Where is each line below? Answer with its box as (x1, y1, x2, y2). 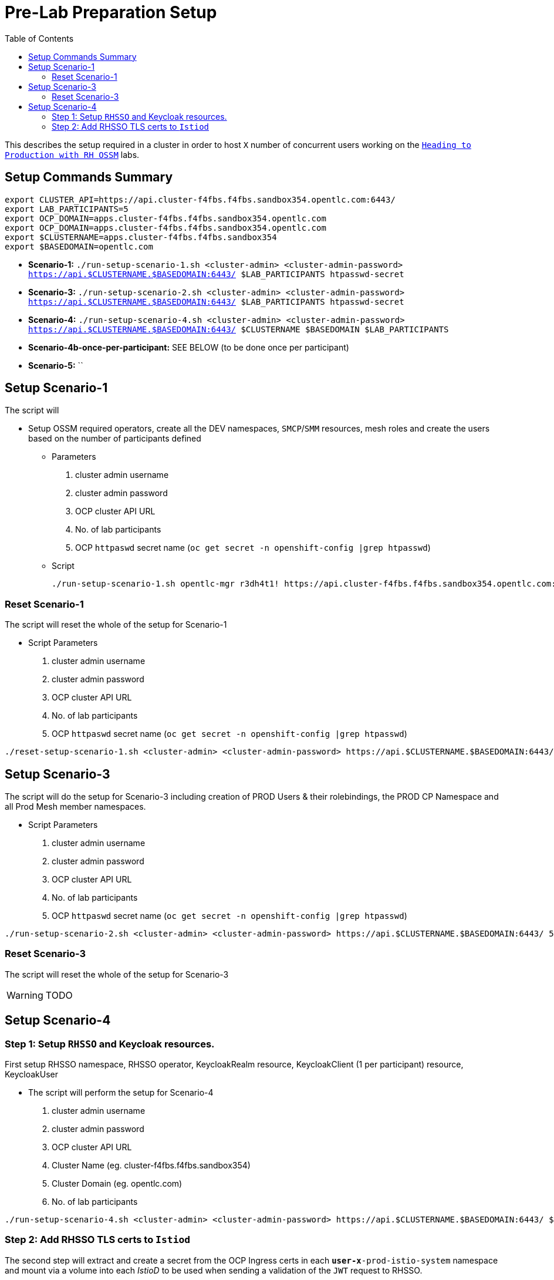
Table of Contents (5, 33, 74, 43)
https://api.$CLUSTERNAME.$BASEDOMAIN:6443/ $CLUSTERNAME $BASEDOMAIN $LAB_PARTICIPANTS (28, 324, 449, 334)
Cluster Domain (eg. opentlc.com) (52, 1178, 183, 1188)
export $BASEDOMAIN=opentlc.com (5, 241, 153, 251)
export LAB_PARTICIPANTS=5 (5, 204, 129, 214)
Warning (6, 989, 43, 1001)
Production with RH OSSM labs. (5, 149, 140, 160)
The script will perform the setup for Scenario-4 (28, 1087, 214, 1097)
